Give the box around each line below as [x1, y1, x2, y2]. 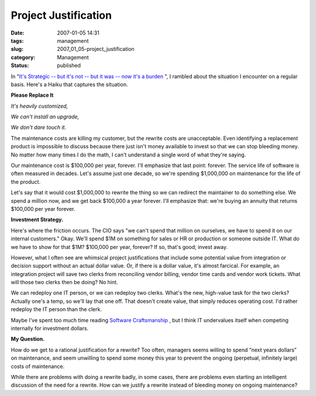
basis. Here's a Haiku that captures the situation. [11, 81, 128, 88]
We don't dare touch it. [11, 124, 67, 131]
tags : [11, 37, 24, 44]
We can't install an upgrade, [11, 113, 80, 120]
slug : [11, 46, 23, 53]
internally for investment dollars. [11, 325, 89, 332]
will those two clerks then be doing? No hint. [11, 279, 118, 286]
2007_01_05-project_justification [57, 46, 135, 53]
